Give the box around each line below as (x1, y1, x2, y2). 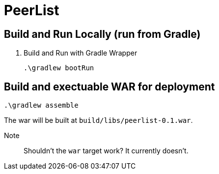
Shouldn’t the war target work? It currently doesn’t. (24, 146, 189, 155)
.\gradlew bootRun (24, 64, 94, 72)
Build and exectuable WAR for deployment (4, 80, 215, 93)
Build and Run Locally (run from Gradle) (4, 28, 201, 40)
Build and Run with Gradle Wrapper (24, 49, 137, 58)
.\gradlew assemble (4, 101, 79, 110)
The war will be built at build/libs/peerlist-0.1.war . (4, 116, 193, 125)
